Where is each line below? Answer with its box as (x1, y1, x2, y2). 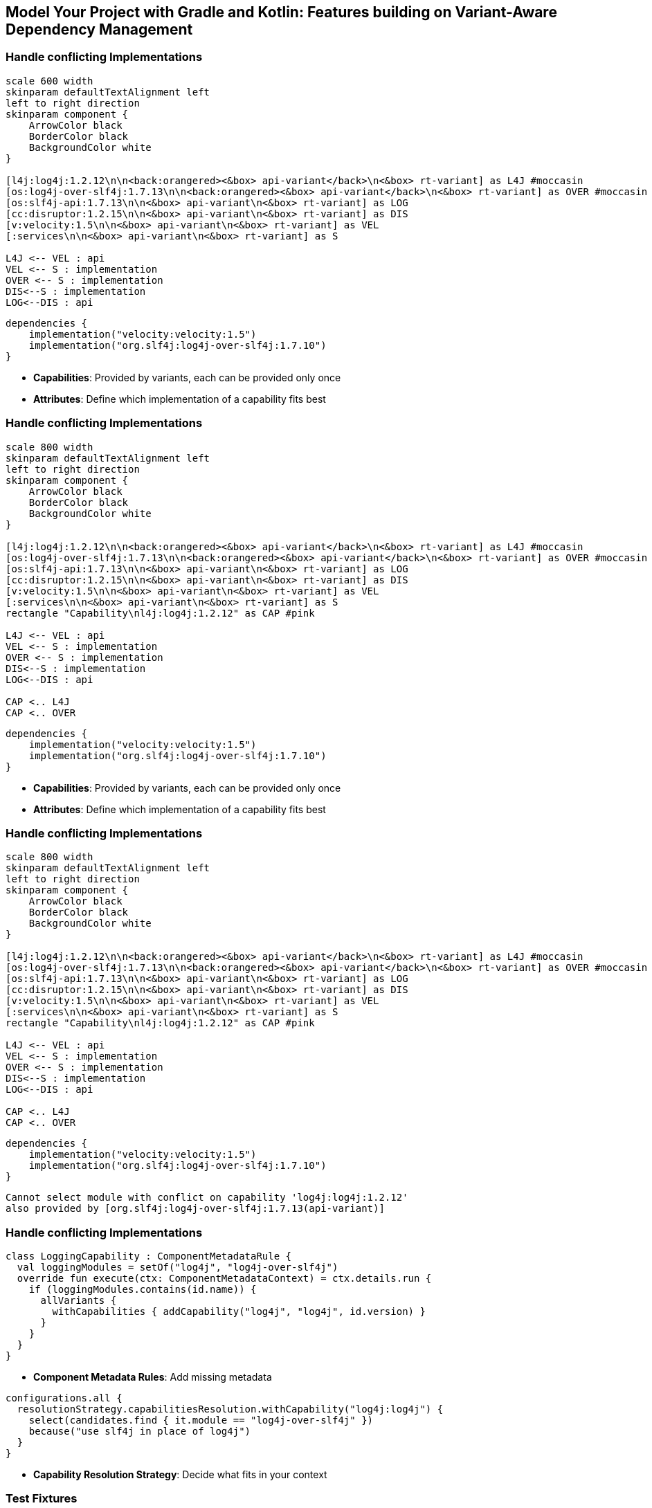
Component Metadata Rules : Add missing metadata (33, 1371, 272, 1383)
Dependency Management (6, 21, 193, 38)
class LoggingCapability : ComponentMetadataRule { (6, 1251, 292, 1262)
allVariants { (40, 1295, 117, 1307)
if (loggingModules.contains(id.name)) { (28, 1284, 257, 1296)
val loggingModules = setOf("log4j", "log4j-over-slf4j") (17, 1262, 338, 1273)
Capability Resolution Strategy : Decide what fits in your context (33, 1469, 327, 1481)
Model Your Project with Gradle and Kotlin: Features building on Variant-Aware (6, 3, 557, 21)
